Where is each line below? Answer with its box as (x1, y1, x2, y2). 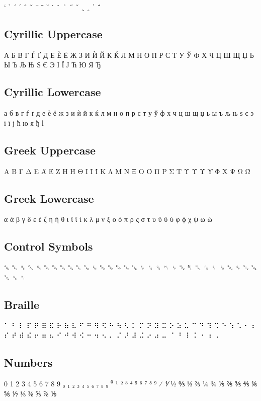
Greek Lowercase (4, 190, 94, 206)
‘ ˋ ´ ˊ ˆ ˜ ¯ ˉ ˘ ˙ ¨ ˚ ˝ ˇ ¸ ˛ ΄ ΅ (4, 2, 101, 12)
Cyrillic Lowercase (4, 84, 101, 100)
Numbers (4, 355, 53, 370)
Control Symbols (4, 238, 93, 254)
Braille (4, 296, 40, 312)
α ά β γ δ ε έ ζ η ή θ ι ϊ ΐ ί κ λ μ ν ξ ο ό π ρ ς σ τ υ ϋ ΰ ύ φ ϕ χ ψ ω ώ (4, 214, 212, 224)
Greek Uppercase (4, 142, 96, 157)
